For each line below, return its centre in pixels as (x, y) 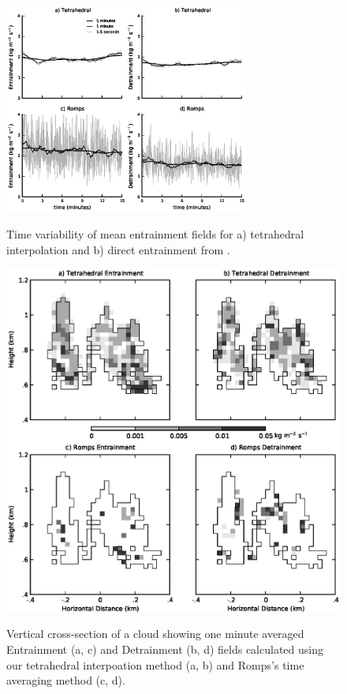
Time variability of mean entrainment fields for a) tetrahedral (155, 233)
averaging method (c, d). (66, 680)
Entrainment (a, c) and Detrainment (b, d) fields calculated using (165, 649)
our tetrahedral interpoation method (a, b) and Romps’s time (155, 664)
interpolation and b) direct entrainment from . (118, 249)
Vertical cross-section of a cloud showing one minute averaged (155, 634)
